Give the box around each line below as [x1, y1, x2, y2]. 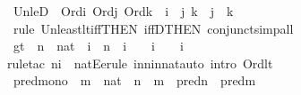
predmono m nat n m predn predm [13, 71, 256, 90]
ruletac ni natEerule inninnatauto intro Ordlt [7, 53, 273, 72]
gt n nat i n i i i [13, 36, 184, 55]
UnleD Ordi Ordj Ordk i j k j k [13, 2, 234, 20]
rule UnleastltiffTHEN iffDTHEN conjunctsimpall [13, 19, 294, 37]
